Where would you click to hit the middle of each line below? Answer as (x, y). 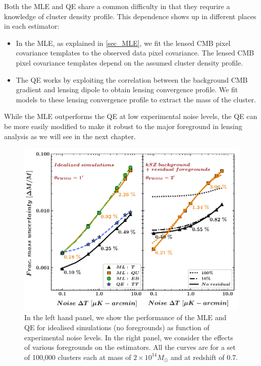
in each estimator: (32, 26)
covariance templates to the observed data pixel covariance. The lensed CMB (135, 53)
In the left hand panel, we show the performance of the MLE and (125, 317)
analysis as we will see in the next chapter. (70, 136)
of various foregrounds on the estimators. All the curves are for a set (130, 347)
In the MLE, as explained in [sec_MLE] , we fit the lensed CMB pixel (123, 43)
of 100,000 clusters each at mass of (78, 357)
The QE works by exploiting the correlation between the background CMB (132, 79)
